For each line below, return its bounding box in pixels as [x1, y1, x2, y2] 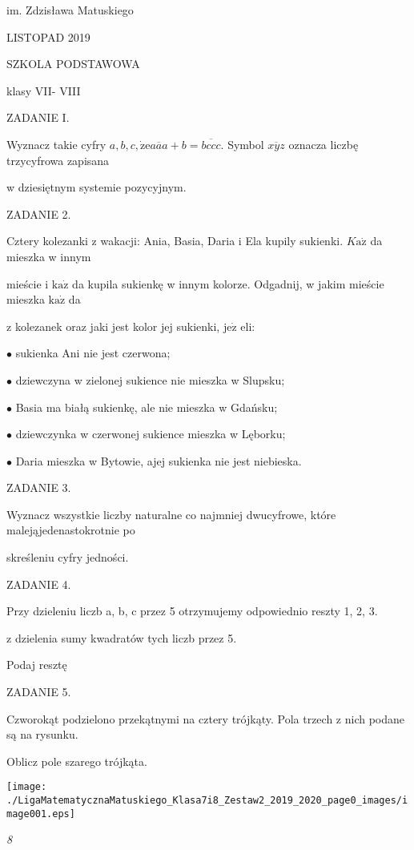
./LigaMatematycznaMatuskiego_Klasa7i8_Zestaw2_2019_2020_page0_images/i [6, 795, 408, 807]
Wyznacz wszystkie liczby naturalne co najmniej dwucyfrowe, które [6, 506, 336, 522]
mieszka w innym [6, 248, 91, 264]
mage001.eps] [6, 808, 75, 820]
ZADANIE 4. [6, 575, 71, 592]
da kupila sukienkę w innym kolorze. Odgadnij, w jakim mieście [72, 275, 384, 292]
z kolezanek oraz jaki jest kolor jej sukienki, [6, 317, 220, 334]
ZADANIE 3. [6, 479, 71, 496]
